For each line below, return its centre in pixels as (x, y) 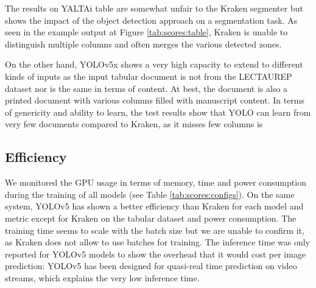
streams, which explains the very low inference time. (102, 277)
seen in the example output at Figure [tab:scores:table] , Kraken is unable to (146, 32)
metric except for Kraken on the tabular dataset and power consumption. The (151, 218)
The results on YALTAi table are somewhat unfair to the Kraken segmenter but (154, 8)
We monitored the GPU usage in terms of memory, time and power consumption (156, 182)
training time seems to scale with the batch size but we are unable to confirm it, (155, 230)
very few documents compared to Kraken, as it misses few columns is (134, 124)
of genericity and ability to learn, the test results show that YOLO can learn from (158, 112)
